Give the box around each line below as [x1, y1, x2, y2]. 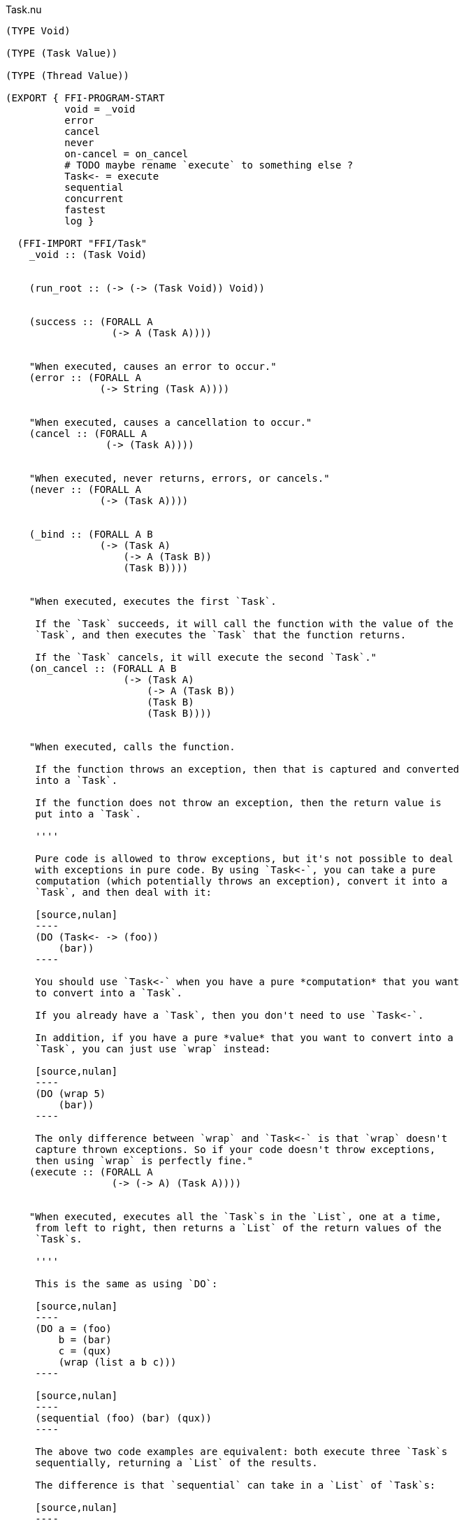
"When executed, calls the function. [29, 741, 235, 752]
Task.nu [6, 3, 42, 15]
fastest [64, 204, 106, 215]
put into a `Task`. [35, 808, 141, 819]
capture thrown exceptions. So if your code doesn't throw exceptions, [35, 1144, 436, 1155]
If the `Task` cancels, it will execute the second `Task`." [35, 652, 377, 663]
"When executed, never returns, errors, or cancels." [29, 473, 330, 484]
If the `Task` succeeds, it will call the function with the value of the [35, 618, 454, 629]
